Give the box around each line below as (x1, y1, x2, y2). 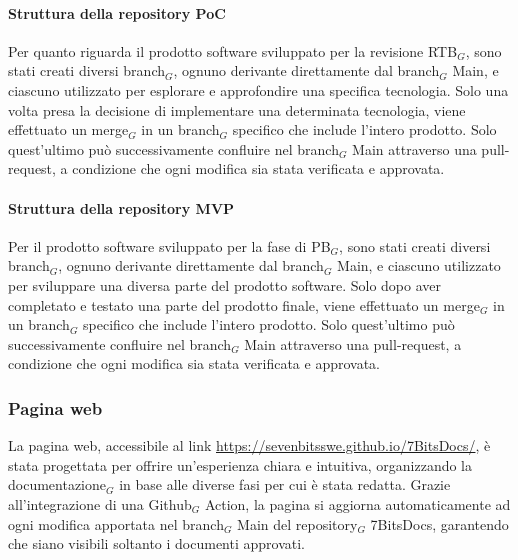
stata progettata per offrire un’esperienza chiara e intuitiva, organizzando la (8, 454, 473, 475)
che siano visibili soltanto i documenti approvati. (8, 533, 306, 554)
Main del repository (237, 513, 358, 534)
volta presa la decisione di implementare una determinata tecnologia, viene (8, 99, 466, 120)
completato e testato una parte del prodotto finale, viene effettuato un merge (8, 294, 480, 315)
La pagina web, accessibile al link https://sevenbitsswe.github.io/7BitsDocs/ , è (8, 435, 491, 456)
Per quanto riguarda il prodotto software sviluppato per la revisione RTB (8, 40, 458, 61)
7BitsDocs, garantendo (370, 513, 509, 534)
